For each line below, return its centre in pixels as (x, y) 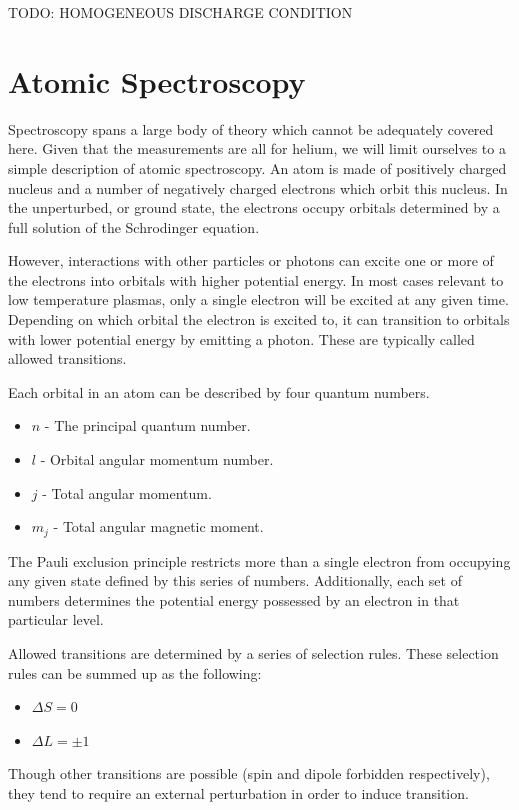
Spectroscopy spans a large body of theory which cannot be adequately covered (251, 128)
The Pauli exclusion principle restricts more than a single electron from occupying (259, 560)
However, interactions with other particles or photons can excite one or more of (251, 260)
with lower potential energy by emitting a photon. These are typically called (241, 338)
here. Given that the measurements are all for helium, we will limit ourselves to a (257, 148)
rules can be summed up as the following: (135, 672)
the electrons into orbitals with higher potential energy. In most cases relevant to (256, 279)
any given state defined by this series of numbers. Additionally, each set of (235, 580)
